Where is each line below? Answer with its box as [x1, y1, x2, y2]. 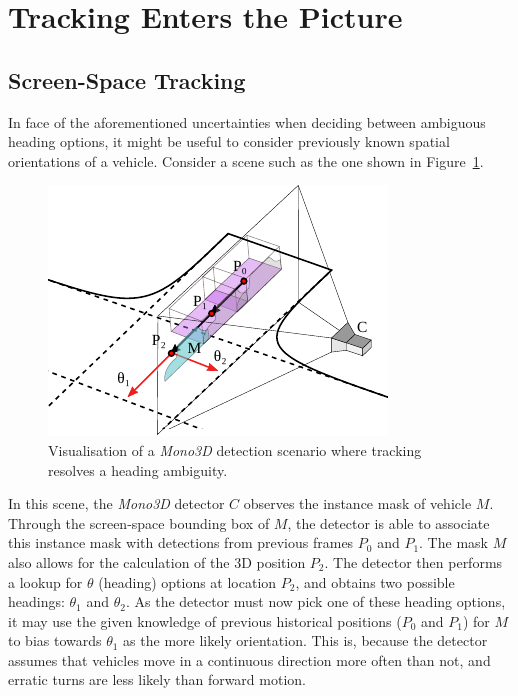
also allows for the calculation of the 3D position [8, 551, 306, 572]
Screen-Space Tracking [8, 64, 246, 95]
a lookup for [8, 571, 83, 592]
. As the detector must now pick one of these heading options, [125, 591, 506, 612]
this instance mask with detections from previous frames [8, 532, 354, 553]
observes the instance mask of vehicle [243, 493, 472, 514]
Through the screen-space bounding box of [8, 512, 270, 533]
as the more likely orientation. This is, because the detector [123, 630, 488, 651]
